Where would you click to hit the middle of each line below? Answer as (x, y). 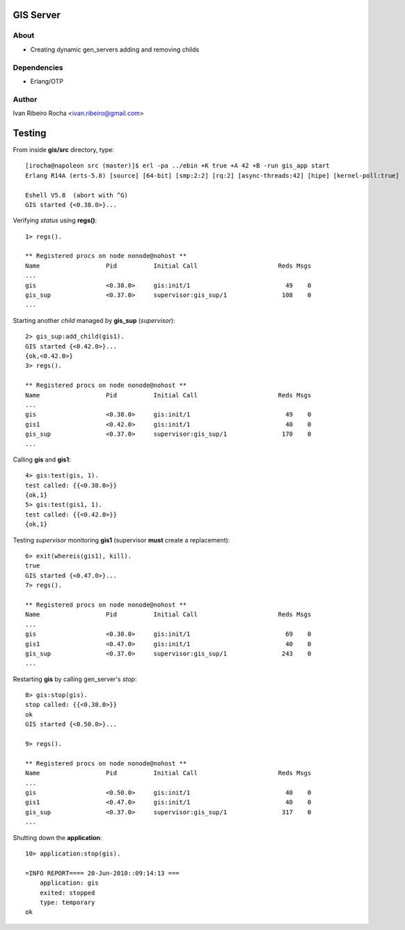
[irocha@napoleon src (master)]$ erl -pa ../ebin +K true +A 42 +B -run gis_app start (177, 166)
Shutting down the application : (57, 837)
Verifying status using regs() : (55, 220)
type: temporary (67, 902)
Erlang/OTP (47, 81)
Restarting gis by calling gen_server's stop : (75, 679)
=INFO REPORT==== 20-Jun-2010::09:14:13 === (103, 873)
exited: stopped (67, 893)
